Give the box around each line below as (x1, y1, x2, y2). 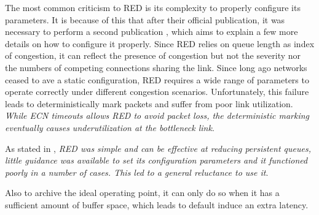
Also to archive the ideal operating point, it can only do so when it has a (5, 186, 280, 199)
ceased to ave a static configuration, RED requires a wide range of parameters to (5, 73, 309, 86)
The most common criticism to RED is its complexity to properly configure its (5, 1, 301, 13)
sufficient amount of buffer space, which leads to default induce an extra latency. (5, 198, 309, 211)
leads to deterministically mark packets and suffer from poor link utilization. (5, 97, 293, 110)
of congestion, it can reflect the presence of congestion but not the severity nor (5, 49, 301, 62)
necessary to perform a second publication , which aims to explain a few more (5, 25, 298, 38)
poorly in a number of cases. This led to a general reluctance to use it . (5, 165, 269, 178)
